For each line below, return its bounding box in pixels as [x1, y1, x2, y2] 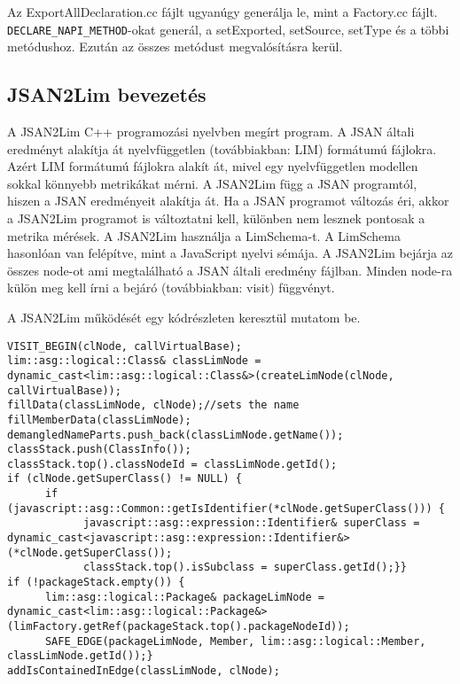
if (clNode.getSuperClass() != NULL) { [7, 472, 242, 486]
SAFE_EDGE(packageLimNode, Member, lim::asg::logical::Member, [44, 634, 426, 648]
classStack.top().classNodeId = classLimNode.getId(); [7, 457, 338, 470]
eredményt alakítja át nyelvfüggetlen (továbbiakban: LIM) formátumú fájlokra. [7, 139, 437, 158]
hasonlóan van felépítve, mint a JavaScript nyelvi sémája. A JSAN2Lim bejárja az [7, 244, 453, 262]
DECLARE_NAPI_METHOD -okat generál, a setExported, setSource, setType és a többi [7, 19, 449, 38]
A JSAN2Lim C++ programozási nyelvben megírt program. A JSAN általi [7, 122, 415, 141]
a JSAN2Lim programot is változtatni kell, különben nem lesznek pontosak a [7, 209, 425, 228]
